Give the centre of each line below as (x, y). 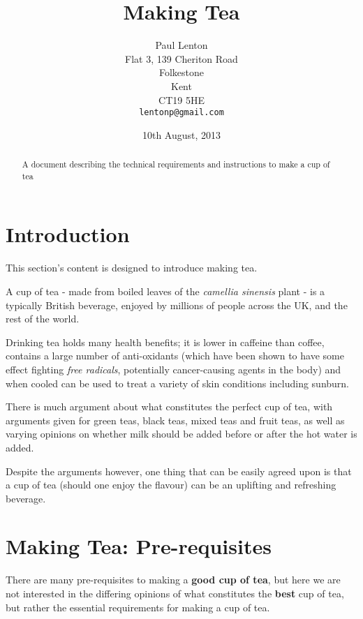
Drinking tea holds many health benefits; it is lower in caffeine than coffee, (165, 342)
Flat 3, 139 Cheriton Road (181, 58)
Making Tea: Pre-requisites (139, 546)
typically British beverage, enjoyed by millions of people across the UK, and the (177, 305)
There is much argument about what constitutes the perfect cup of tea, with (169, 407)
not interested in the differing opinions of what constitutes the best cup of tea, (175, 594)
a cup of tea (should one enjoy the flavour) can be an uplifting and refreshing (171, 485)
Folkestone (181, 72)
